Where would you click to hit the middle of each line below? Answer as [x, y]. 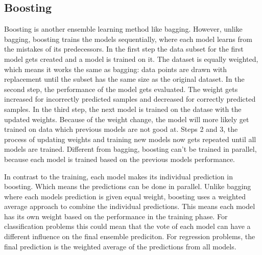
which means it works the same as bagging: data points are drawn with [116, 69]
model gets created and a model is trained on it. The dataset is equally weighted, [131, 59]
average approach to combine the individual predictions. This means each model [130, 206]
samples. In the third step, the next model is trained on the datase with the [123, 109]
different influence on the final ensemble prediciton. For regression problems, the [130, 236]
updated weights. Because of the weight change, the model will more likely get [127, 119]
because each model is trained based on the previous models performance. [120, 159]
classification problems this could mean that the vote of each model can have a [127, 226]
